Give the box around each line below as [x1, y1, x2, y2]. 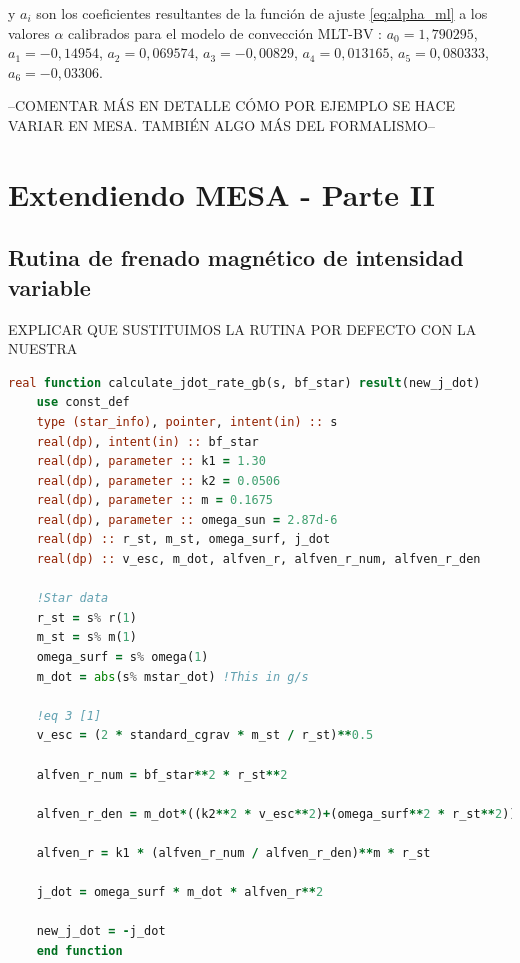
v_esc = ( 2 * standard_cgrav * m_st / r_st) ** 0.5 [36, 728, 374, 743]
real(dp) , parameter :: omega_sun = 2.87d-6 [36, 512, 338, 527]
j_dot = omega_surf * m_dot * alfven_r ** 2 [36, 885, 324, 900]
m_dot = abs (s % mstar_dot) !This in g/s [36, 669, 309, 684]
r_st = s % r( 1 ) [36, 610, 137, 625]
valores [8, 22, 50, 43]
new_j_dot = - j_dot [36, 924, 166, 939]
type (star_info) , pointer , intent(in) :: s [36, 414, 338, 429]
